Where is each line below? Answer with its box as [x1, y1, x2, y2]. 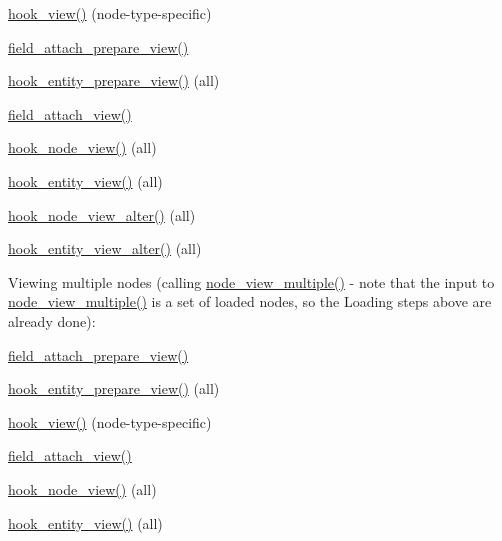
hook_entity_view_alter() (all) [8, 238, 202, 259]
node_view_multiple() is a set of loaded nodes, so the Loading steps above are [8, 291, 492, 312]
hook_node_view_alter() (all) [8, 204, 196, 225]
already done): [8, 310, 96, 331]
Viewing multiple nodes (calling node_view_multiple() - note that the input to [8, 271, 495, 292]
